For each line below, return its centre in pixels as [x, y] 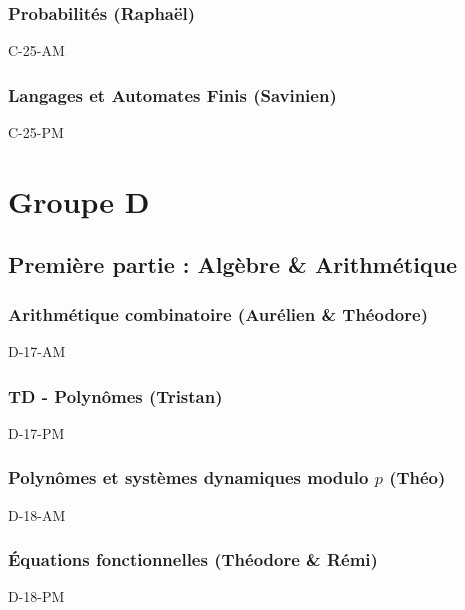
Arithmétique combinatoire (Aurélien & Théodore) [218, 313]
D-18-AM [37, 514]
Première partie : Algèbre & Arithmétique [233, 264]
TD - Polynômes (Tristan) [115, 395]
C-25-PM [36, 132]
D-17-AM [37, 351]
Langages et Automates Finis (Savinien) [172, 94]
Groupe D [79, 200]
